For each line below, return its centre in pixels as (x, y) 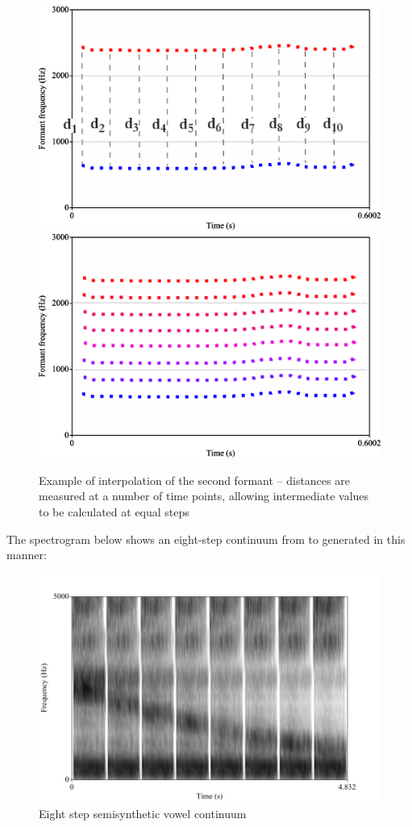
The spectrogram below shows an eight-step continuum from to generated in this (206, 539)
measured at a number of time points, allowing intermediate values (204, 496)
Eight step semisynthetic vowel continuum (143, 813)
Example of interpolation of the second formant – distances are (194, 480)
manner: (27, 555)
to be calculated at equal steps (114, 511)
